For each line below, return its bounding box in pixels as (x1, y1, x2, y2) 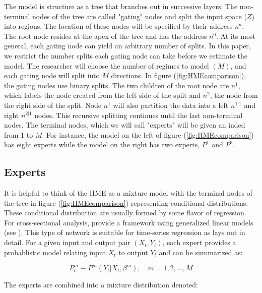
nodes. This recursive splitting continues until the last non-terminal (34, 109, 243, 120)
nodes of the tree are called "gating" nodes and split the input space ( (32, 11, 247, 21)
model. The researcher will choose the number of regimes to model (4, 60, 209, 71)
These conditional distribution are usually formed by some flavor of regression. (4, 207, 246, 218)
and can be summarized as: (159, 247, 243, 257)
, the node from (210, 90, 258, 100)
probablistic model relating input (4, 247, 106, 257)
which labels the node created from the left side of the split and (4, 90, 201, 100)
